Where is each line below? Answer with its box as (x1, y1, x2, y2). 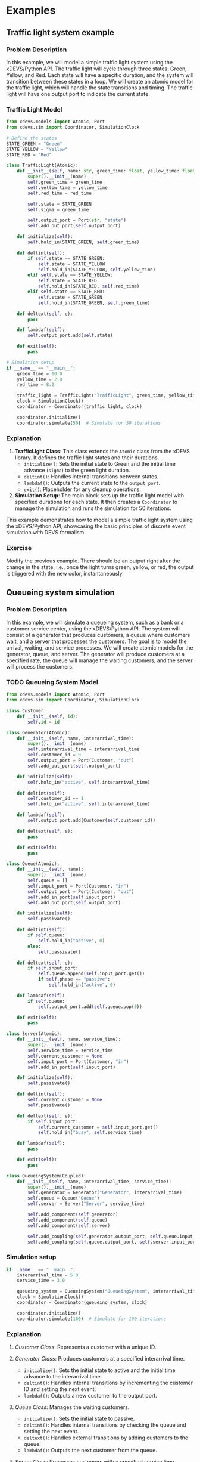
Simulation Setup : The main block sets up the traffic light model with (14, 492, 185, 499)
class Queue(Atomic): (6, 861, 60, 867)
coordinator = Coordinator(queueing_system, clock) (17, 1300, 148, 1306)
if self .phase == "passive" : (37, 976, 111, 982)
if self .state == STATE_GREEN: (27, 255, 105, 261)
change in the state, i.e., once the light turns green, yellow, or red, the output (6, 564, 194, 571)
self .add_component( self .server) (27, 1222, 111, 1229)
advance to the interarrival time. (23, 1373, 102, 1380)
